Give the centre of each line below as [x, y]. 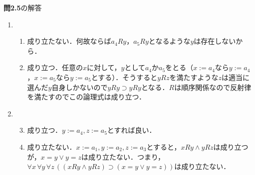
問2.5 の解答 [23, 7]
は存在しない [215, 41]
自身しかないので [80, 87]
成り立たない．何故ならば [69, 41]
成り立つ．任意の [55, 67]
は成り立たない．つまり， [123, 156]
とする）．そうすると [124, 77]
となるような [169, 41]
